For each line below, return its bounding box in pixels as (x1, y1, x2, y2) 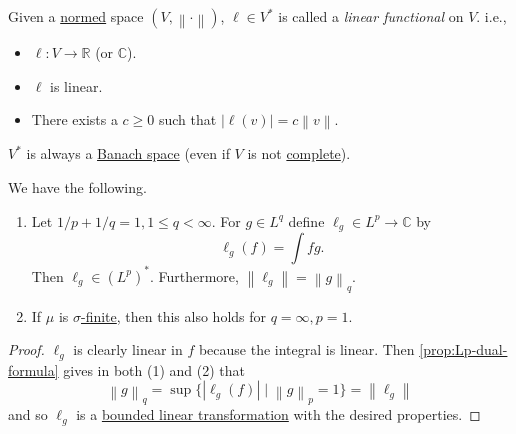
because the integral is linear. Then (198, 339, 415, 360)
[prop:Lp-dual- (419, 339, 508, 360)
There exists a (31, 109, 118, 130)
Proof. (8, 339, 45, 360)
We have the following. (8, 177, 147, 198)
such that (158, 109, 217, 130)
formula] (8, 359, 59, 380)
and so (8, 404, 48, 425)
